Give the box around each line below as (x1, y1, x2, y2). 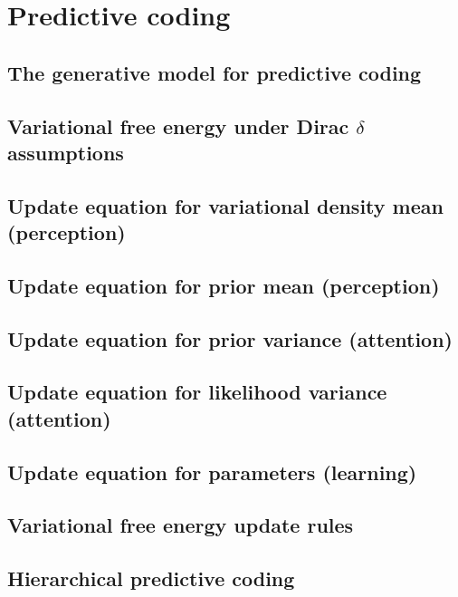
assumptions (7, 138, 124, 166)
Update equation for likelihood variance (7, 378, 387, 406)
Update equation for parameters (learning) (7, 457, 417, 486)
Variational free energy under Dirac (7, 111, 349, 140)
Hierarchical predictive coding (7, 564, 295, 592)
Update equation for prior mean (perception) (7, 271, 440, 299)
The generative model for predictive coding (7, 58, 422, 86)
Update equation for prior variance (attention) (7, 324, 453, 352)
